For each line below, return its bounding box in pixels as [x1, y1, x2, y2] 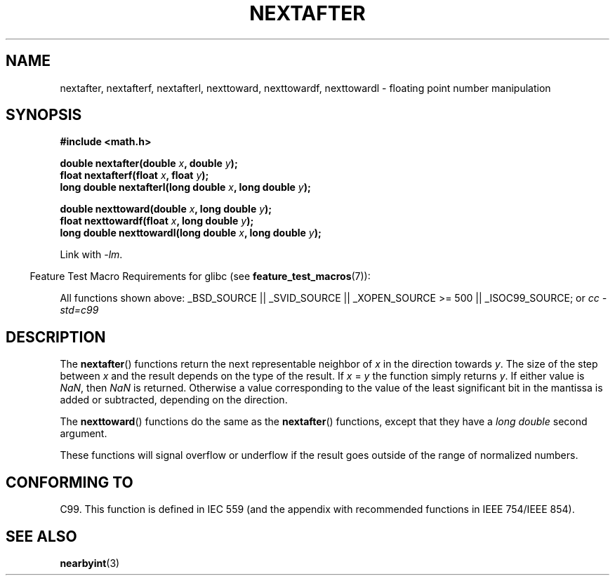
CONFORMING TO [6, 473, 133, 491]
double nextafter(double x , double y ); [60, 157, 238, 170]
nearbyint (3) [60, 556, 120, 569]
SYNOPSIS [6, 106, 82, 124]
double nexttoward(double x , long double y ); [60, 203, 272, 215]
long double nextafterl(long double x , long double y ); [60, 181, 311, 194]
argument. [60, 427, 107, 440]
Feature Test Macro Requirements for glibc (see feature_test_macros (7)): [29, 270, 371, 283]
